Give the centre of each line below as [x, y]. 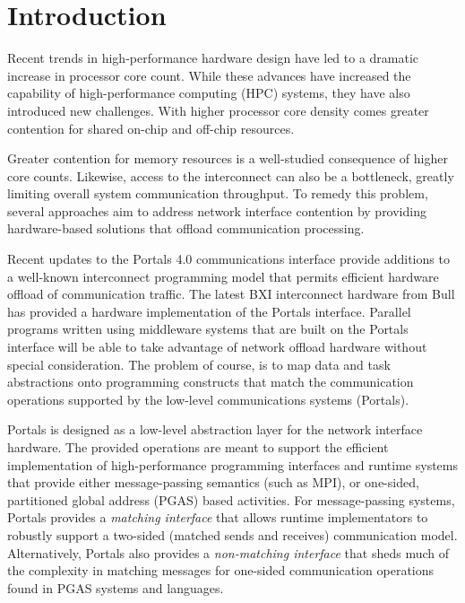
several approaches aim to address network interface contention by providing [217, 210]
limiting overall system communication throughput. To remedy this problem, [218, 193]
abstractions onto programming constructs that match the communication [211, 382]
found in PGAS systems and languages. [116, 587]
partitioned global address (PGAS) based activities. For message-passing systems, [231, 499]
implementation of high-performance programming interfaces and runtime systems [232, 464]
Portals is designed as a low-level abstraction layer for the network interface [215, 429]
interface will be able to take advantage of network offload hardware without [217, 347]
